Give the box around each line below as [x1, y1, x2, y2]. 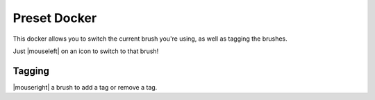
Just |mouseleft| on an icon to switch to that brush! [12, 47, 159, 55]
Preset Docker [12, 10, 97, 26]
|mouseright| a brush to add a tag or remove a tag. [12, 83, 158, 91]
